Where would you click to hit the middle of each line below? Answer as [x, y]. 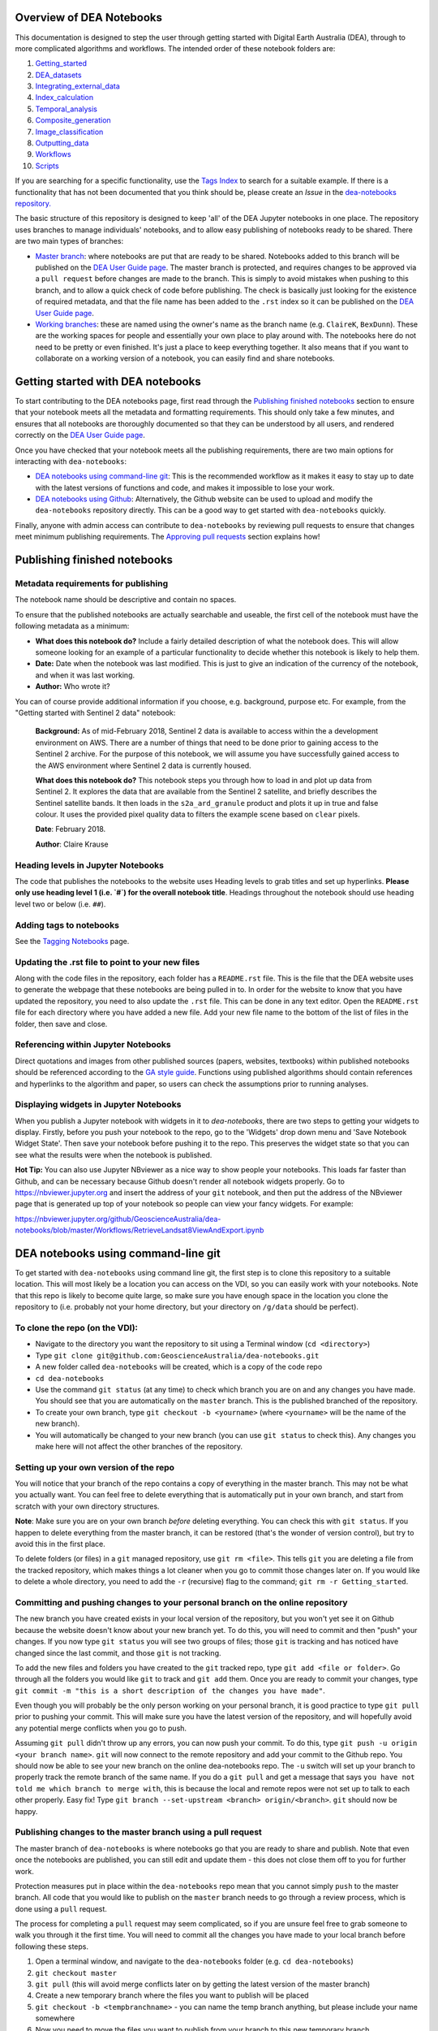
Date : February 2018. [71, 829]
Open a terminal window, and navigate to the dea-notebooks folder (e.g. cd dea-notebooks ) [195, 1961]
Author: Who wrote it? [73, 686]
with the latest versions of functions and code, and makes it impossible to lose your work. [185, 487]
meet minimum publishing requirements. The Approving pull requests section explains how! [167, 537]
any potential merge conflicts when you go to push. [101, 1728]
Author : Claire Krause [72, 844]
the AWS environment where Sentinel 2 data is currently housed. [143, 765]
